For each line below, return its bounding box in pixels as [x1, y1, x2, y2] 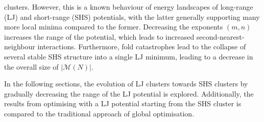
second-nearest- [196, 31, 245, 42]
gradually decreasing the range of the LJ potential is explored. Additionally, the [4, 88, 254, 99]
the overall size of [4, 61, 59, 72]
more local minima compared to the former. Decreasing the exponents [4, 21, 223, 32]
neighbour [4, 41, 35, 52]
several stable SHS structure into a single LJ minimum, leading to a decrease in [4, 51, 253, 62]
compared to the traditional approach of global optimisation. [4, 108, 195, 118]
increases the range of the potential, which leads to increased [4, 31, 195, 42]
